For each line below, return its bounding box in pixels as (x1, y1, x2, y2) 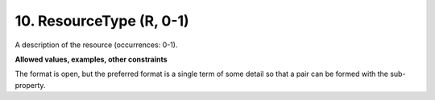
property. (14, 80, 46, 90)
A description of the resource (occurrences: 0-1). (14, 40, 178, 50)
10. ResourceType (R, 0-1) (14, 12, 189, 30)
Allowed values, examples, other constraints (14, 54, 168, 64)
